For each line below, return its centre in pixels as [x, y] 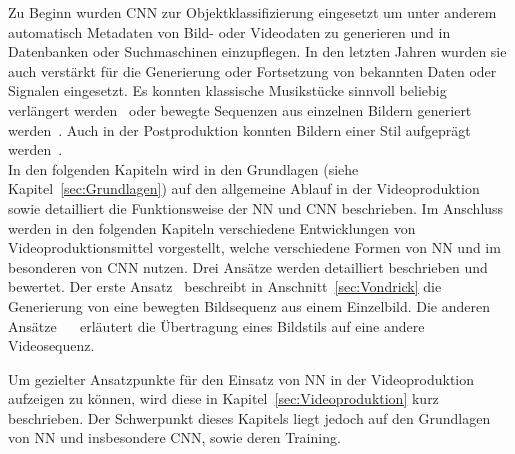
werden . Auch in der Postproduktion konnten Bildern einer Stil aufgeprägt [239, 129]
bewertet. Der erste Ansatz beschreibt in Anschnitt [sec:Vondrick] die [225, 286]
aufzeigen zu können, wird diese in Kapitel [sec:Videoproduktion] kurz [223, 398]
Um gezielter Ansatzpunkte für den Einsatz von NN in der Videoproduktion [241, 378]
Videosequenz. [51, 345]
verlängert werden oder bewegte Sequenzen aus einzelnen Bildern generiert [240, 109]
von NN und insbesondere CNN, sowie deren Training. [174, 437]
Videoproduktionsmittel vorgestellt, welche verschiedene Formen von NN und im [254, 247]
